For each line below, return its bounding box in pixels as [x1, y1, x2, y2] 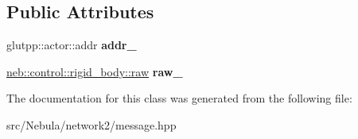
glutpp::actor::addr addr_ [6, 37, 137, 53]
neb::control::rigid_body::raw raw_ [6, 63, 183, 79]
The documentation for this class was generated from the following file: [6, 90, 352, 106]
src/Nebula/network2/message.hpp [6, 116, 177, 133]
